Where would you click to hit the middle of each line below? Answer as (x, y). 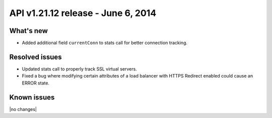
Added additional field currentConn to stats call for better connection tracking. (105, 43)
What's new (28, 31)
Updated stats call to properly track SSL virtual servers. (79, 69)
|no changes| (23, 109)
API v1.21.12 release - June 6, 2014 (83, 13)
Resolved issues (36, 57)
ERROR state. (36, 83)
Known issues (32, 97)
